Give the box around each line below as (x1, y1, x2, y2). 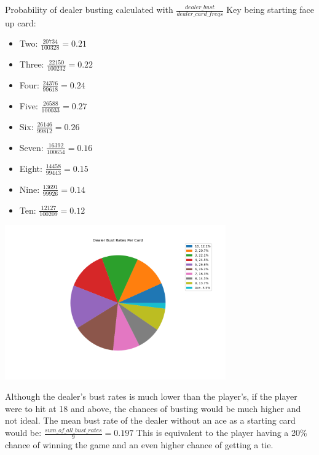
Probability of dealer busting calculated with (5, 3, 173, 15)
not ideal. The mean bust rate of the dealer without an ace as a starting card (5, 414, 296, 427)
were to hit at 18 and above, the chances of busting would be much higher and (5, 402, 301, 414)
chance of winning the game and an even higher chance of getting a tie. (5, 438, 274, 451)
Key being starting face (226, 3, 315, 15)
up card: (5, 16, 36, 29)
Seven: (19, 141, 44, 154)
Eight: (19, 161, 42, 174)
